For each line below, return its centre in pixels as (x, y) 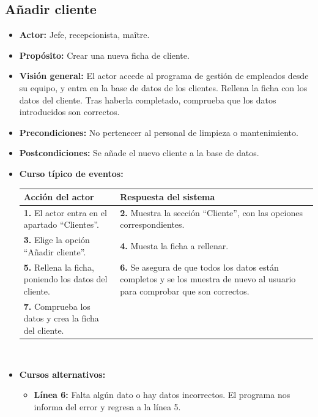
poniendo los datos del (65, 279)
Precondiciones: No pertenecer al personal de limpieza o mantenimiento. (159, 132)
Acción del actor (59, 197)
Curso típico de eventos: (71, 173)
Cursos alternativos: (62, 374)
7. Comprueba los (57, 306)
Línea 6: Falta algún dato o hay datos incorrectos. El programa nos (162, 395)
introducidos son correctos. (69, 112)
